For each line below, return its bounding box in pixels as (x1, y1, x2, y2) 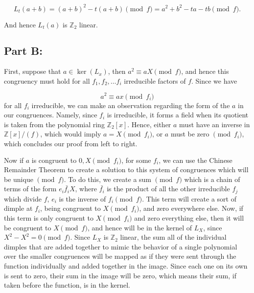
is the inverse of (59, 193, 106, 203)
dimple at (4, 203, 33, 213)
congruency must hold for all (4, 75, 90, 86)
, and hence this (181, 66, 229, 76)
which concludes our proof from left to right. (4, 138, 138, 148)
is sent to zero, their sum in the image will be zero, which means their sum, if (4, 270, 236, 280)
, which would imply (40, 129, 101, 139)
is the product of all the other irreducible (107, 183, 230, 194)
